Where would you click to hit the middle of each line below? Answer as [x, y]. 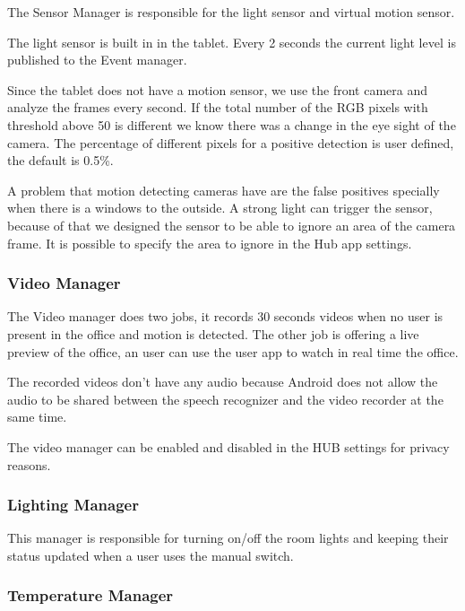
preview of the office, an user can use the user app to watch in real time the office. [233, 351]
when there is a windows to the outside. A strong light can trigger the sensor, [220, 208]
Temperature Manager [90, 595]
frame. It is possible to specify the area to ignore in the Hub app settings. [210, 243]
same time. [37, 417]
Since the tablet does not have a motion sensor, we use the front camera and [217, 89]
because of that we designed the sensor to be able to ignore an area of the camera [232, 225]
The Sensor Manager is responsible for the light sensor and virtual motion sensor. [231, 12]
